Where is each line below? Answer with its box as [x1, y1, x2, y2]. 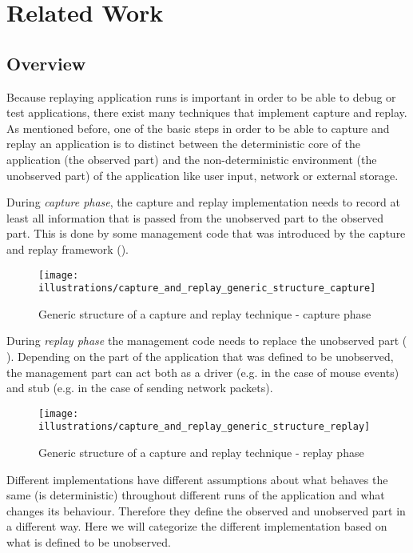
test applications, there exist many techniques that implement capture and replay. [6, 104, 407, 121]
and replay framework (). [6, 240, 129, 257]
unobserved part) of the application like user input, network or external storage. [6, 166, 399, 183]
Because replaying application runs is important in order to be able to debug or [6, 88, 396, 105]
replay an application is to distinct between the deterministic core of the [6, 135, 360, 152]
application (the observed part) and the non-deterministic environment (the [6, 150, 377, 167]
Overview [6, 50, 86, 75]
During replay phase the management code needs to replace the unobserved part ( [6, 332, 407, 349]
